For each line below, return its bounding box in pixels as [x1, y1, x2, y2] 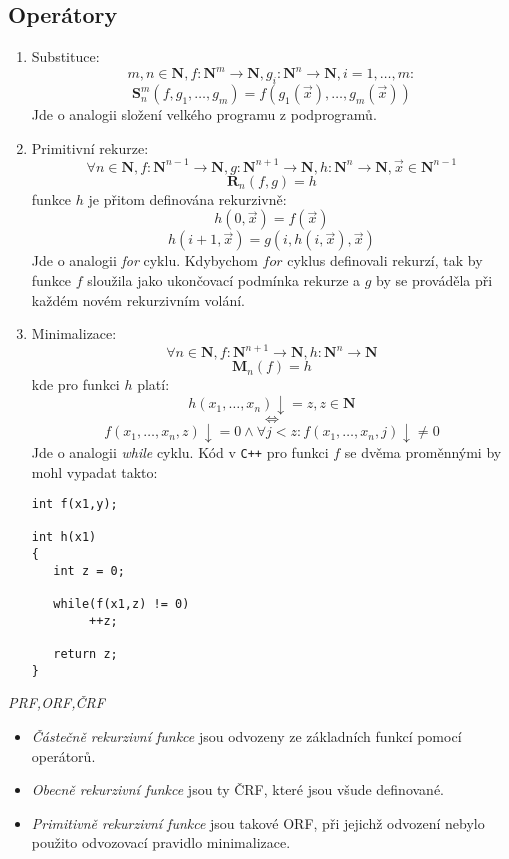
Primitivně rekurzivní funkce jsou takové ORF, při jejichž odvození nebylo [31, 812, 485, 833]
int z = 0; [53, 563, 125, 578]
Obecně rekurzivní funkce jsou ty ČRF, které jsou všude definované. [31, 779, 445, 800]
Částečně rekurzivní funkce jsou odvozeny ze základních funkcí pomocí [31, 725, 462, 746]
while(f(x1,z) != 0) [53, 597, 190, 612]
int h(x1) [31, 530, 97, 545]
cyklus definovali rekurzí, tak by [287, 250, 483, 271]
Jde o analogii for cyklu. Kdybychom [31, 250, 258, 271]
